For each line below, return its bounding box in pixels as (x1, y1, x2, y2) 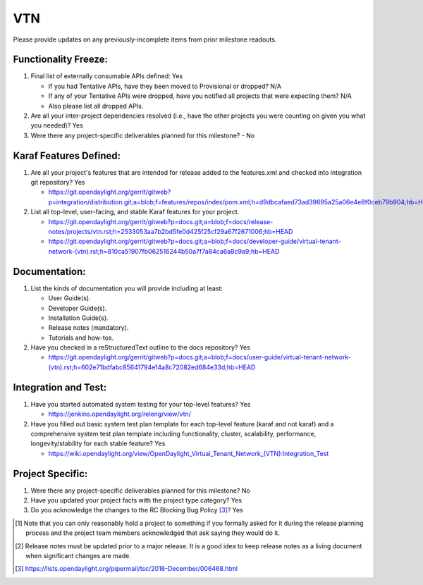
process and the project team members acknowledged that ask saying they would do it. (25, 529, 280, 537)
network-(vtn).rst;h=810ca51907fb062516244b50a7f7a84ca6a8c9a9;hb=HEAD (48, 247, 280, 255)
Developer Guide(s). (48, 304, 107, 312)
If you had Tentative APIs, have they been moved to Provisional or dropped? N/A (48, 82, 282, 90)
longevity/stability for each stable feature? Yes (30, 439, 166, 448)
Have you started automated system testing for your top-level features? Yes (30, 400, 251, 408)
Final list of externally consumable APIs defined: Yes (30, 72, 183, 80)
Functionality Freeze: (13, 54, 109, 66)
